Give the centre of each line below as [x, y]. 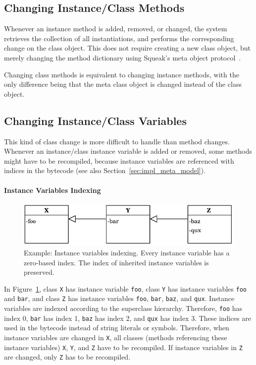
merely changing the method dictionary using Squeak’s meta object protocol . [123, 57]
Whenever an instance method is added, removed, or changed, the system [116, 29]
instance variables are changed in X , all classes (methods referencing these [116, 337]
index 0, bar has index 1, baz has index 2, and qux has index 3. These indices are [128, 318]
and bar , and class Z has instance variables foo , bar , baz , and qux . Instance [119, 298]
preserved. [39, 272]
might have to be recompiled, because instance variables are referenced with [119, 160]
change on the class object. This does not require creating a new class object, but [127, 48]
